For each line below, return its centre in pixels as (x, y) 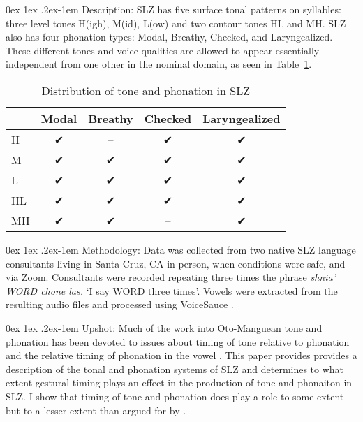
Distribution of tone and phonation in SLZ (146, 90)
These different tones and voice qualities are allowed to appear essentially (163, 50)
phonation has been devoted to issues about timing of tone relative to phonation (178, 341)
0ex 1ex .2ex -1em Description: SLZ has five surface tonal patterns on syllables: (173, 9)
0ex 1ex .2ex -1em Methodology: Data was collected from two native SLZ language (181, 249)
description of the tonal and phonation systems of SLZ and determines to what (175, 369)
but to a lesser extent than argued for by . (96, 410)
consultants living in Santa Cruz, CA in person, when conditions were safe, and (176, 263)
